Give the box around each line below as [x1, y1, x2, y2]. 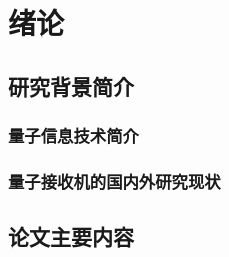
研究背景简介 [8, 70, 134, 101]
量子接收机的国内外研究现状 [8, 168, 221, 193]
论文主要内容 [8, 221, 134, 252]
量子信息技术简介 [8, 123, 139, 148]
